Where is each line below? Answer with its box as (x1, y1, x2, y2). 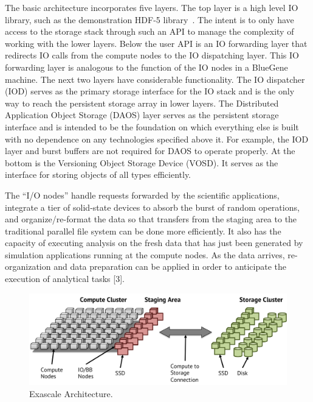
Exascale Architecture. (29, 387, 113, 400)
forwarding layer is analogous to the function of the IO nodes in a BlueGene (5, 60, 288, 73)
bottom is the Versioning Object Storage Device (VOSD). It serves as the (5, 156, 278, 169)
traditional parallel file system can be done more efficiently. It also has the (5, 224, 281, 237)
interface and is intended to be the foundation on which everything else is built (5, 120, 299, 133)
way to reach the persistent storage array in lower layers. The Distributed (5, 96, 279, 109)
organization (5, 260, 51, 273)
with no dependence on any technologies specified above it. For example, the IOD (5, 132, 309, 145)
